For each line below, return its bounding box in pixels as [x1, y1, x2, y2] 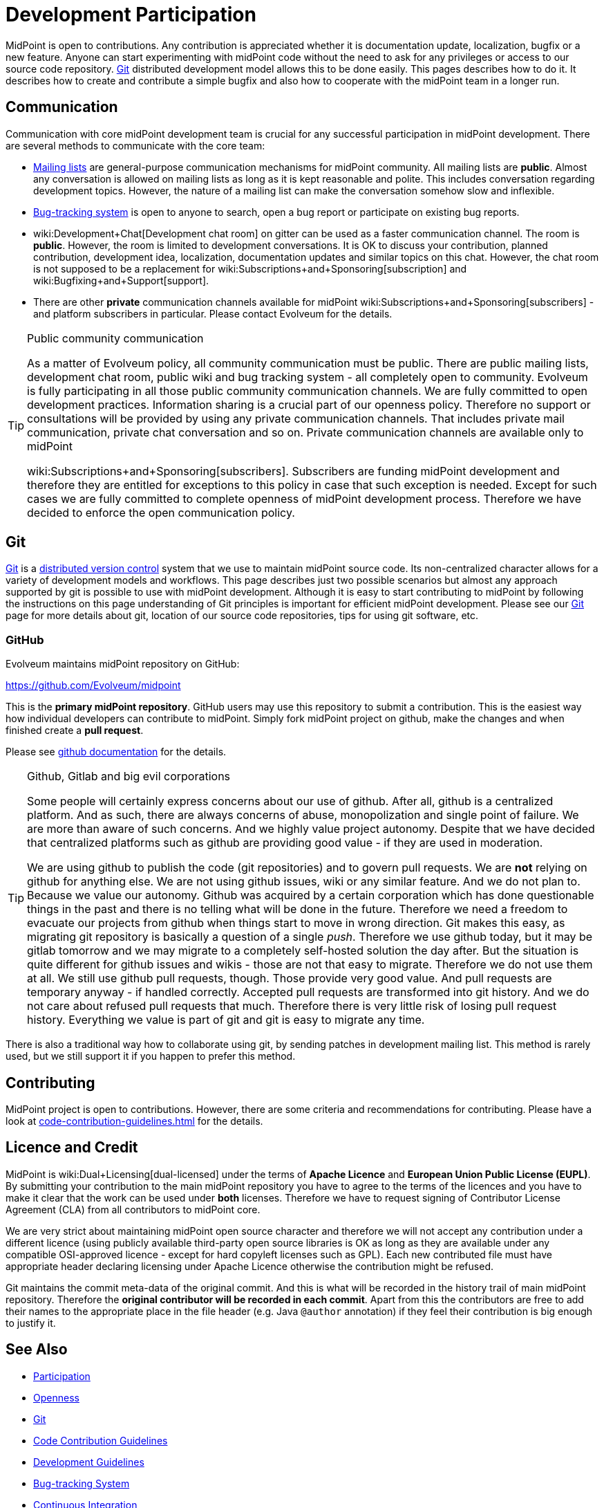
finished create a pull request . [6, 724, 144, 737]
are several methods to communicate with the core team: [6, 139, 265, 151]
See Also [6, 1341, 68, 1359]
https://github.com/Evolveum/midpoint [6, 679, 181, 692]
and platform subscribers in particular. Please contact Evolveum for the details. [33, 307, 393, 320]
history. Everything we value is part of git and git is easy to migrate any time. [27, 1013, 425, 1027]
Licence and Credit [6, 1139, 138, 1157]
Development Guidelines [33, 1455, 144, 1468]
